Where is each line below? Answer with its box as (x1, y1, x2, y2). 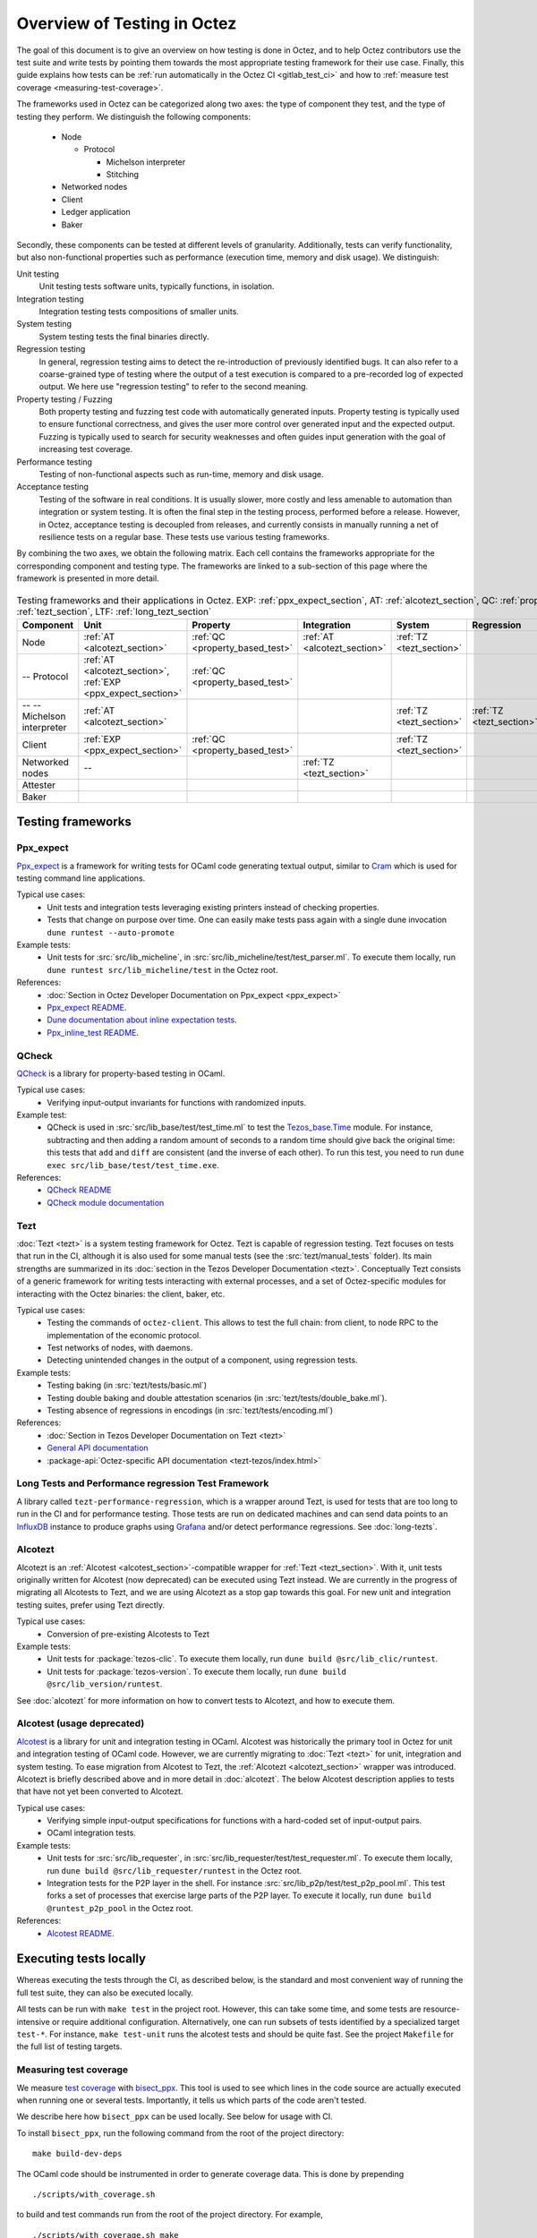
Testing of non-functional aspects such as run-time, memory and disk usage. (38, 469, 324, 480)
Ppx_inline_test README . (47, 1027, 139, 1038)
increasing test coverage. (38, 444, 133, 455)
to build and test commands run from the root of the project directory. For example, (16, 2209, 324, 2220)
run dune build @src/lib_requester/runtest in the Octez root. (47, 1865, 303, 1875)
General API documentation (47, 1442, 149, 1454)
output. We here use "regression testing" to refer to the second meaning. (38, 381, 309, 392)
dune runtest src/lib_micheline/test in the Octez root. (47, 964, 278, 975)
